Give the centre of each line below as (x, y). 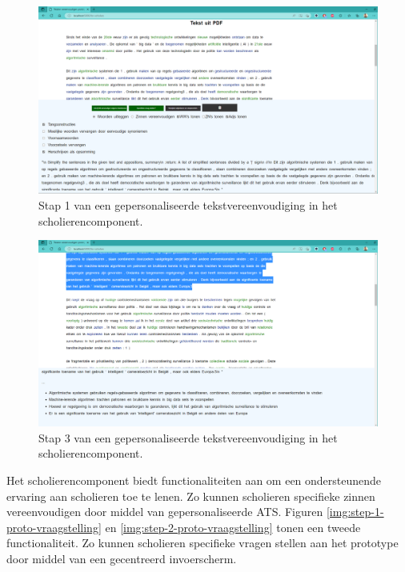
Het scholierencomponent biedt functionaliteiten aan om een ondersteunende (194, 480)
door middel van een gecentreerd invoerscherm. (122, 558)
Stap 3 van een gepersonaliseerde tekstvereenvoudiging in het (188, 437)
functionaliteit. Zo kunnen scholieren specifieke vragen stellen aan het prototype (202, 543)
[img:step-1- (355, 512)
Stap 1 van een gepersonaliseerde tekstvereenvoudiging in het (188, 204)
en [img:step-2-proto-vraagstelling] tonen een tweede (233, 527)
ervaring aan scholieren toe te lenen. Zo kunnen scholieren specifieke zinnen (191, 496)
